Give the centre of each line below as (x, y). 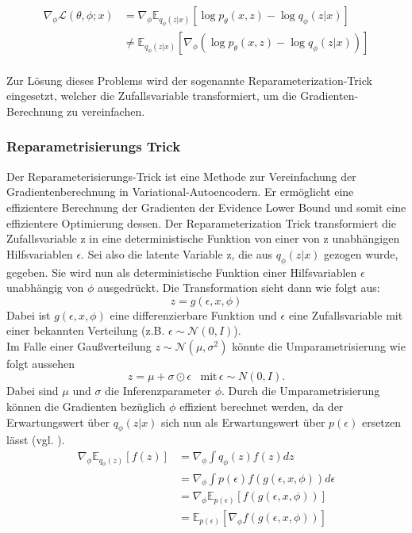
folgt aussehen (41, 363)
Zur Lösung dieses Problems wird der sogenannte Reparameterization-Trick (189, 80)
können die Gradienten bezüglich (86, 406)
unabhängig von (45, 288)
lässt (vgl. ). (36, 440)
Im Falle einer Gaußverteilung (79, 345)
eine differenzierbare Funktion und (193, 314)
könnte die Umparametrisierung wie (319, 345)
